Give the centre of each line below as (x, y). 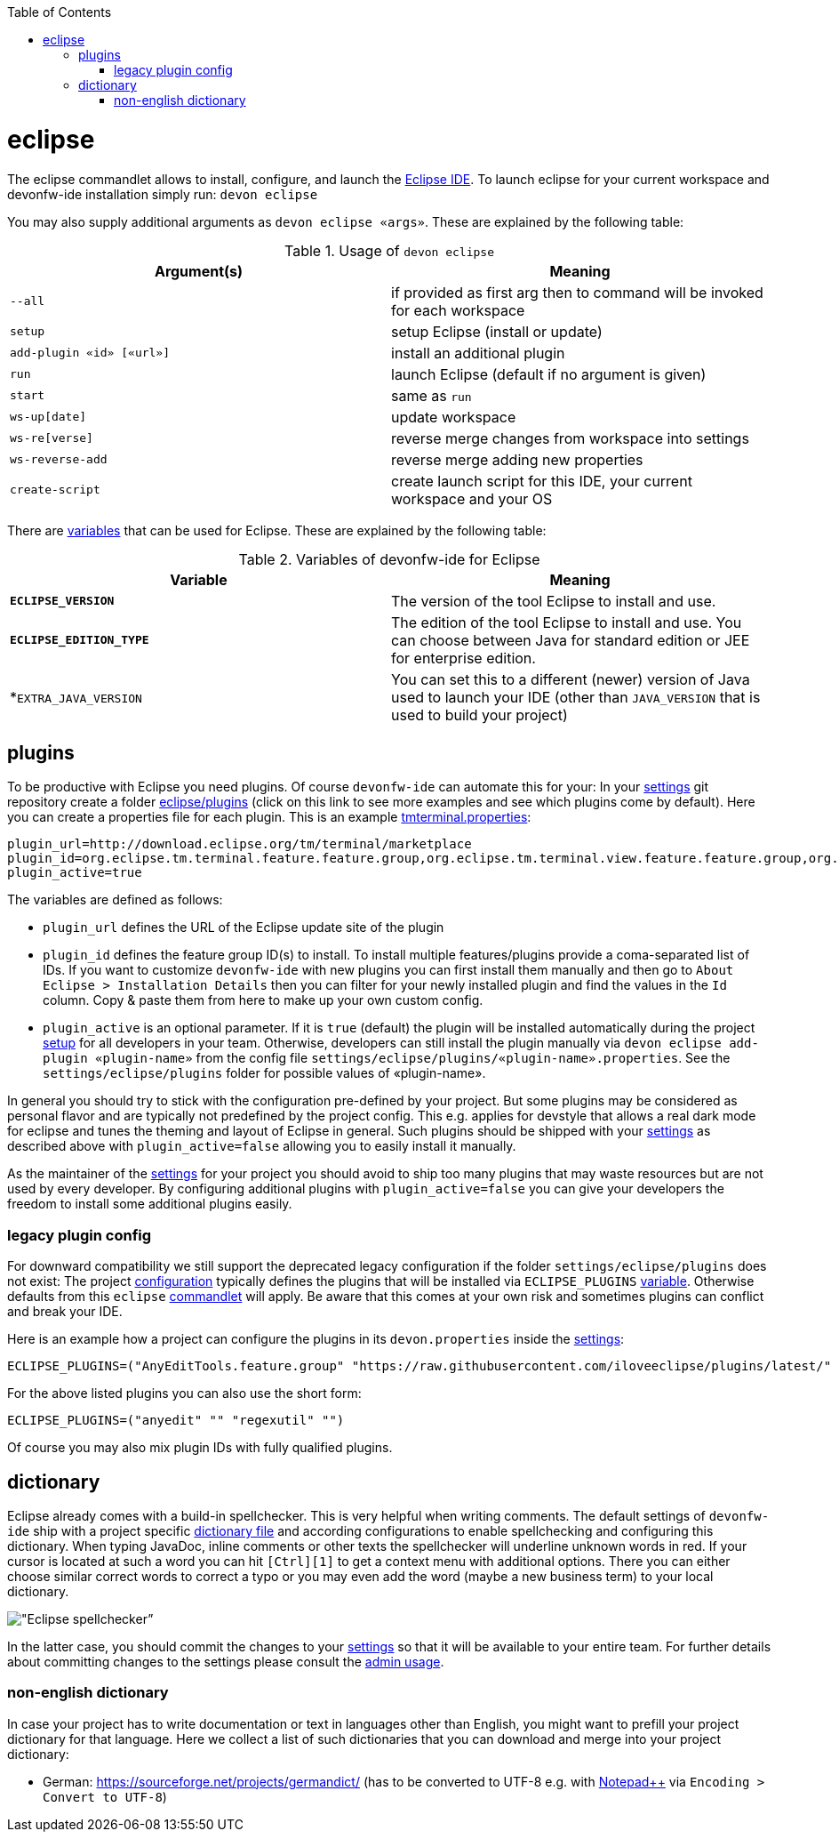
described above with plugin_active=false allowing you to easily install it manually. (262, 1146)
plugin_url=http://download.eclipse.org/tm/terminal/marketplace (240, 844)
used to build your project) (479, 715)
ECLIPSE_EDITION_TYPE (80, 640)
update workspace (454, 417)
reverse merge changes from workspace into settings (570, 438)
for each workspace (458, 310)
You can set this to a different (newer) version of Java (571, 679)
